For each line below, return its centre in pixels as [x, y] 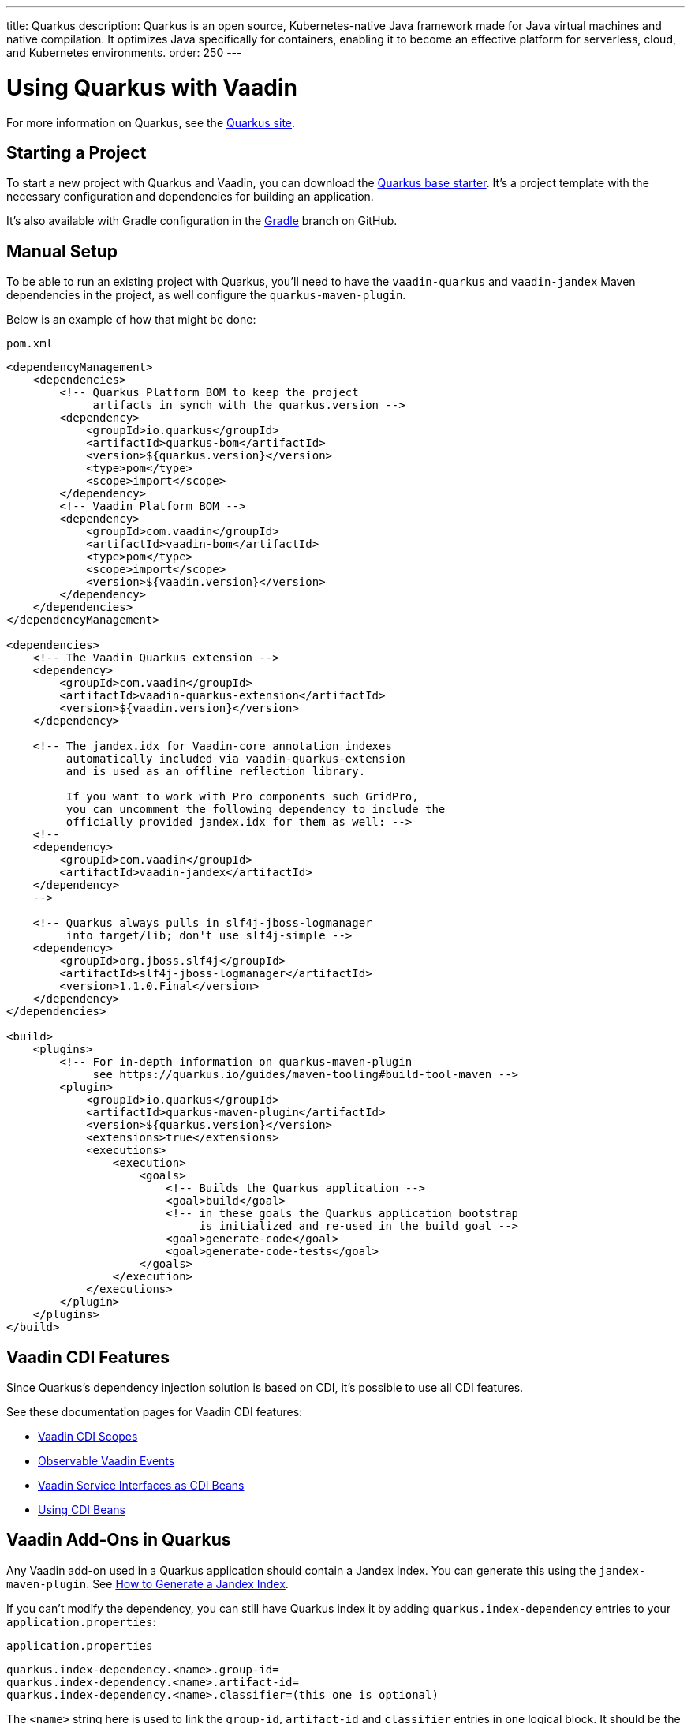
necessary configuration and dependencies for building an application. [190, 197]
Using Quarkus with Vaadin [152, 87]
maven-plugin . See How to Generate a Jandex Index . [148, 1583]
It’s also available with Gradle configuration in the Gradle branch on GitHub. [202, 221]
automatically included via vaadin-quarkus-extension [235, 759]
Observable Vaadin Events [106, 1461]
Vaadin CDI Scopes [88, 1437]
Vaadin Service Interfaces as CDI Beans [141, 1486]
